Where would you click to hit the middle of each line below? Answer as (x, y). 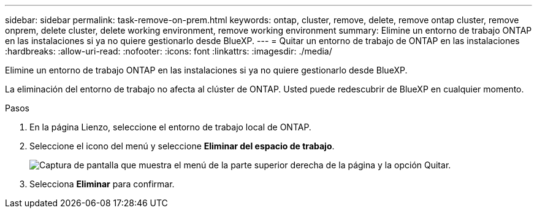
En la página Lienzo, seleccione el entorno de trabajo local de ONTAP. (170, 127)
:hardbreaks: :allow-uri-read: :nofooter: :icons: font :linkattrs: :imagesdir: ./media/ (169, 51)
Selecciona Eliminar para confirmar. (102, 184)
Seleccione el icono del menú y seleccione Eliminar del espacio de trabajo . (182, 146)
